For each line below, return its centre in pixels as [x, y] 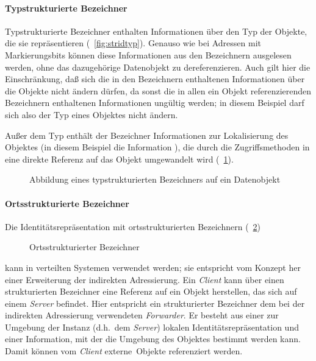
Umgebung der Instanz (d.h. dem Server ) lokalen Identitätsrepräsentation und [152, 327]
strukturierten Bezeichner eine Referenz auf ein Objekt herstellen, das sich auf [151, 291]
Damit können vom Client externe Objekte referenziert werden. [124, 351]
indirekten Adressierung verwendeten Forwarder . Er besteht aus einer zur [142, 315]
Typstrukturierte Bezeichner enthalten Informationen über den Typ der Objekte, [156, 31]
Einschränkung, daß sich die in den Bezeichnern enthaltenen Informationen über [155, 79]
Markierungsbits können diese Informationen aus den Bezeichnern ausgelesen [148, 54]
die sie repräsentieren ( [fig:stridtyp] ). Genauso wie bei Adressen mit [133, 43]
